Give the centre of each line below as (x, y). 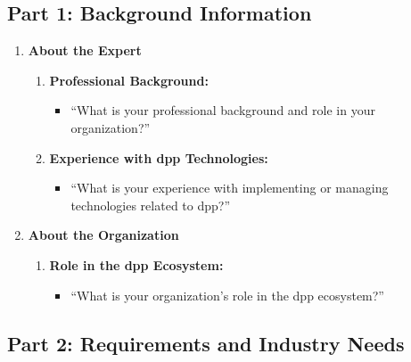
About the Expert (85, 50)
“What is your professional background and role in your (223, 110)
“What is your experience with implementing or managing (230, 188)
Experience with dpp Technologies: (159, 157)
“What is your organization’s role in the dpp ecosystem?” (227, 295)
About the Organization (103, 235)
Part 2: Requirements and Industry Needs (206, 343)
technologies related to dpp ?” (151, 205)
